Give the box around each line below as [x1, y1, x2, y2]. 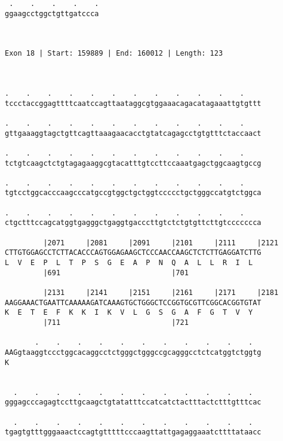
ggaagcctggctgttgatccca [5, 9, 99, 18]
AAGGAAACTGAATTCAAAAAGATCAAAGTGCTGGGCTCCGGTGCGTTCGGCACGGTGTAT [5, 298, 262, 307]
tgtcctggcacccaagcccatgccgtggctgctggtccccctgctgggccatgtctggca [5, 188, 262, 197]
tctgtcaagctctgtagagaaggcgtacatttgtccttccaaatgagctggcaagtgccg [5, 159, 262, 168]
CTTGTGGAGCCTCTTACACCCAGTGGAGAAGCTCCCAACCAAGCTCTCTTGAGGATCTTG [5, 248, 262, 257]
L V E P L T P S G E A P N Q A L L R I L [5, 258, 253, 267]
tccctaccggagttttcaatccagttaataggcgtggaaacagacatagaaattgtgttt [5, 99, 262, 108]
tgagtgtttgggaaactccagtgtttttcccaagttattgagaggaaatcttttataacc [5, 428, 262, 437]
